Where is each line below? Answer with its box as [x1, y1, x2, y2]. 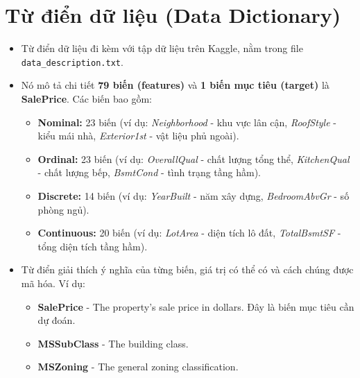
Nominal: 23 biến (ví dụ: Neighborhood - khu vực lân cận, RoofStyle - [37, 114, 336, 129]
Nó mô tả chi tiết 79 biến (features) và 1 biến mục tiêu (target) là [21, 78, 329, 92]
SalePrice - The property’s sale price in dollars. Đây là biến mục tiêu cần [37, 299, 354, 313]
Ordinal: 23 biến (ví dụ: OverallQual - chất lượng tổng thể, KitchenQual [37, 151, 350, 166]
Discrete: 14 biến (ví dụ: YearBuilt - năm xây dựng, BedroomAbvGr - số [37, 188, 350, 203]
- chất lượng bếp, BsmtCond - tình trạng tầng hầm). [37, 165, 262, 180]
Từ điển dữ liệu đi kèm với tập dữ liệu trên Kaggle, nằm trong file [21, 41, 303, 55]
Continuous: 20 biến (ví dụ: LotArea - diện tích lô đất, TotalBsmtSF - [37, 225, 341, 240]
